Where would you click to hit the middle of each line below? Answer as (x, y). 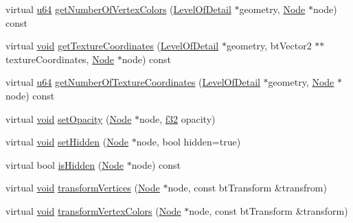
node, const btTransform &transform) (269, 210)
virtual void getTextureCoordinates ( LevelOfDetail (112, 46)
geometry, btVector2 (269, 46)
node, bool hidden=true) (189, 142)
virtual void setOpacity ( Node (69, 118)
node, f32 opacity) (178, 118)
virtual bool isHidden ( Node (65, 164)
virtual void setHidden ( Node (67, 142)
